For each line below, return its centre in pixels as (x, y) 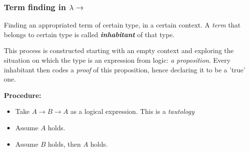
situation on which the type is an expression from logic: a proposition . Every (117, 60)
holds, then (64, 144)
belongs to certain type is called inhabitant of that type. (89, 34)
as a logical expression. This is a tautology (132, 111)
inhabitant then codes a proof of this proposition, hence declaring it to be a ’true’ (125, 69)
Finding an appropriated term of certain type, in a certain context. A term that (122, 25)
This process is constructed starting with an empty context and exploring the (119, 50)
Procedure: (23, 95)
